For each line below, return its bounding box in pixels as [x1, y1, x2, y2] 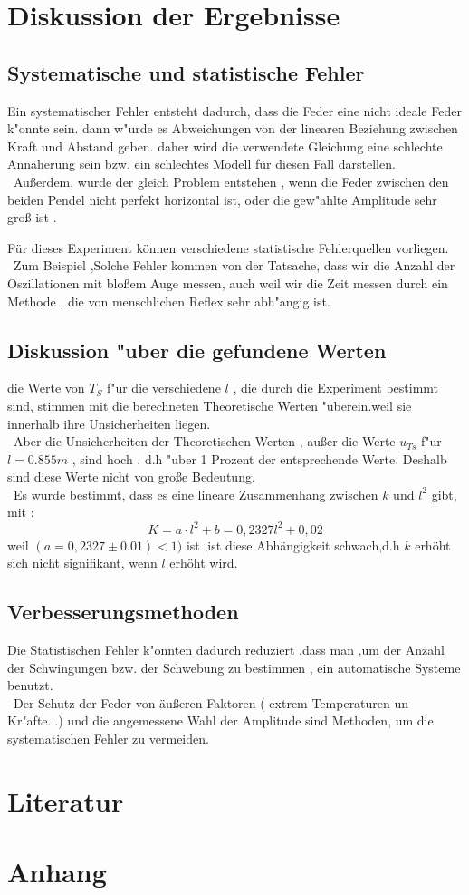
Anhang [7, 853, 107, 890]
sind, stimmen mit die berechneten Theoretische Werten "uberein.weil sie [7, 395, 412, 414]
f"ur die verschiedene [106, 378, 221, 397]
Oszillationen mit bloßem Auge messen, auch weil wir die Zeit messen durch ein [7, 273, 448, 292]
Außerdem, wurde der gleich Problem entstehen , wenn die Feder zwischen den [13, 171, 449, 190]
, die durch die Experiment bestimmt [233, 378, 439, 397]
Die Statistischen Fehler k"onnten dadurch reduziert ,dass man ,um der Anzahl [7, 639, 445, 658]
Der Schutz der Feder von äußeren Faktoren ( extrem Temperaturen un [13, 693, 409, 712]
